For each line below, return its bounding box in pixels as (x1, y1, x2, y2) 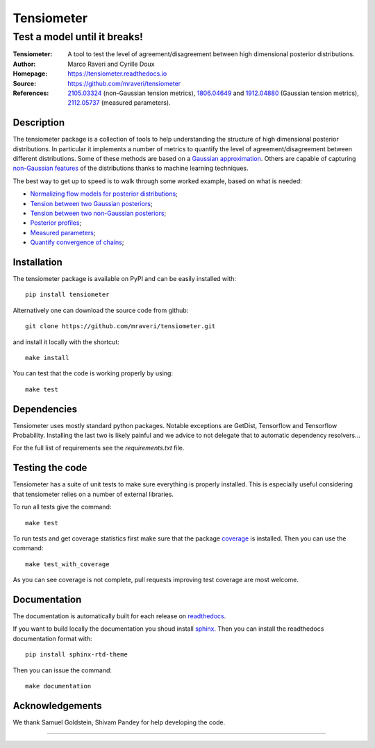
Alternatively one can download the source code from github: (12, 306, 189, 314)
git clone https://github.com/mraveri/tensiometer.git (25, 323, 216, 330)
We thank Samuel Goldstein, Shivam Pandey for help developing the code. (12, 718, 226, 726)
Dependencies (12, 403, 78, 415)
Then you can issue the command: (12, 666, 112, 674)
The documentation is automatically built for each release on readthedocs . (12, 612, 226, 620)
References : (12, 89, 49, 97)
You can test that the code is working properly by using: (12, 369, 174, 377)
